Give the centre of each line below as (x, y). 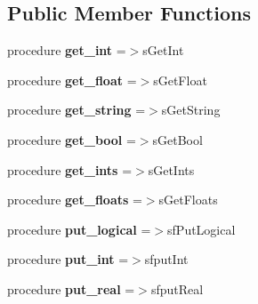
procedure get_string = (77, 110)
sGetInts (171, 169)
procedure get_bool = (72, 139)
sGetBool (177, 139)
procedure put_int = (68, 259)
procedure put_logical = (79, 229)
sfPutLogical (202, 229)
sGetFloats (188, 200)
